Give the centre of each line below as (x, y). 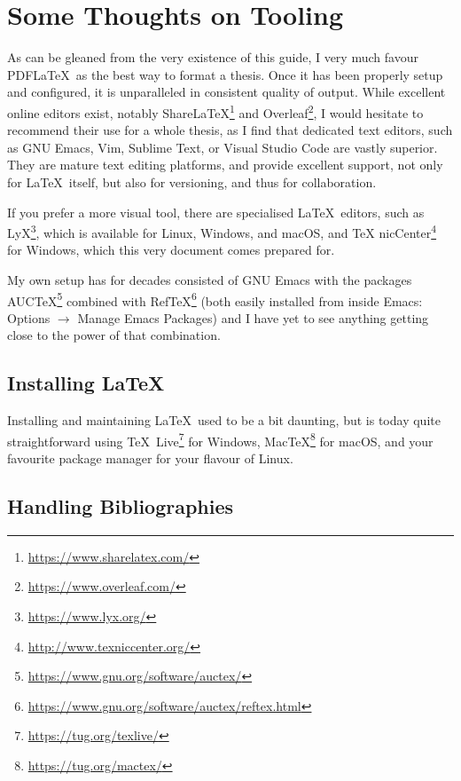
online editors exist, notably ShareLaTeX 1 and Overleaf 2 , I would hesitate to (215, 111)
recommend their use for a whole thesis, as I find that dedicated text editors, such (230, 130)
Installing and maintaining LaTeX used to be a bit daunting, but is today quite (224, 420)
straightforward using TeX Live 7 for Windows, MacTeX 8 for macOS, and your (220, 439)
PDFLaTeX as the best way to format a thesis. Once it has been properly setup (225, 74)
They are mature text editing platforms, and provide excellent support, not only (225, 165)
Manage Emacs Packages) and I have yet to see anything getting (253, 317)
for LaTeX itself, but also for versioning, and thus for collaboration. (192, 181)
